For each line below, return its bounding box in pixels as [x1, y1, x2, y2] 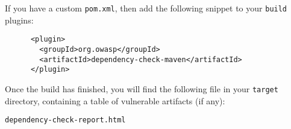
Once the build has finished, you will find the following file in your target [5, 82, 278, 95]
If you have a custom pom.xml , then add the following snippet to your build [5, 2, 287, 14]
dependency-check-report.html [5, 116, 126, 125]
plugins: [5, 13, 34, 26]
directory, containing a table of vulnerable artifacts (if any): [5, 94, 225, 107]
